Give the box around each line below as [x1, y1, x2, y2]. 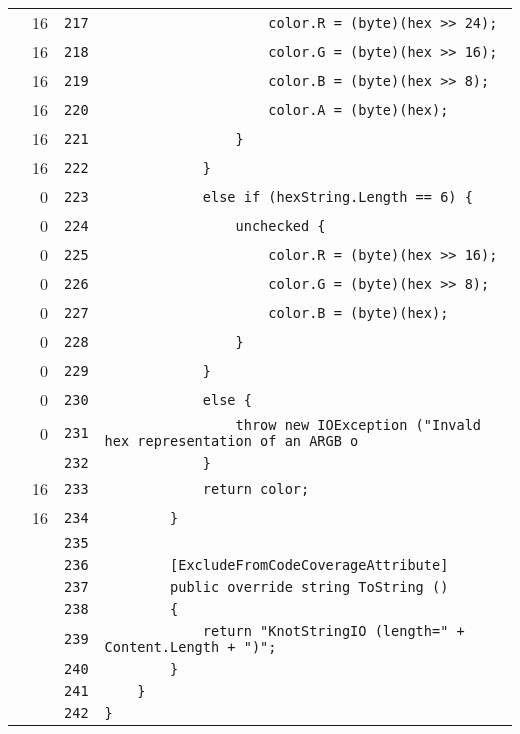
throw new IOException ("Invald [235, 417, 482, 433]
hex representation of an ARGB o [104, 433, 359, 449]
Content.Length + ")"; [104, 639, 277, 655]
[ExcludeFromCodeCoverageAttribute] [170, 557, 449, 573]
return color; [202, 480, 310, 497]
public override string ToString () [170, 579, 449, 595]
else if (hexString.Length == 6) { [202, 188, 473, 205]
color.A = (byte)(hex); [268, 101, 449, 118]
